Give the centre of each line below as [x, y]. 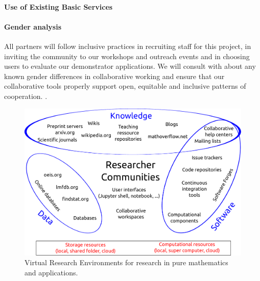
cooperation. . [26, 96]
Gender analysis [33, 26]
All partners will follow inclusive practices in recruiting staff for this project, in [128, 46]
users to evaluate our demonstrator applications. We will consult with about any [130, 66]
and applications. [51, 272]
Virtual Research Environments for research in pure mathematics [126, 262]
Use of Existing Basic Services [58, 6]
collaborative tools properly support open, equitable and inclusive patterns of [125, 86]
